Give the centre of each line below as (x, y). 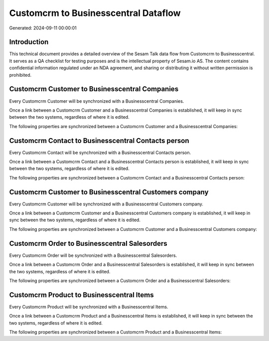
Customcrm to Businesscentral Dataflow (95, 13)
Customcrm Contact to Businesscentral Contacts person (99, 140)
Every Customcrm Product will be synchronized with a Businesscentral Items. (89, 307)
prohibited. (20, 75)
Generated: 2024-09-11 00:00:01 (43, 28)
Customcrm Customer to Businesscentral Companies (94, 89)
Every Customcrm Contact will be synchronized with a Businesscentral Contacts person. (100, 153)
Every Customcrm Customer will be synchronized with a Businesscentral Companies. (97, 101)
